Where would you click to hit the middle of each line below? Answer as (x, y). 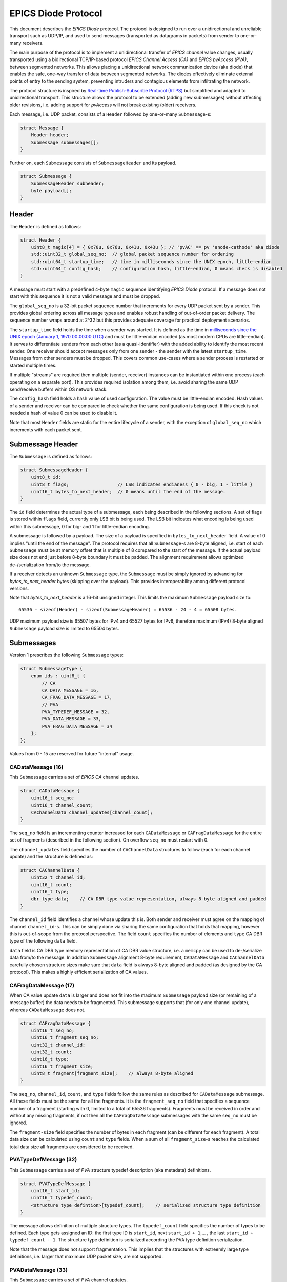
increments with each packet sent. (46, 429)
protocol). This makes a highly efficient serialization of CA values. (79, 972)
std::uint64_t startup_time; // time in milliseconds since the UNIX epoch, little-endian (151, 261)
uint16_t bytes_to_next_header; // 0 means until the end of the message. (128, 492)
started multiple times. (33, 365)
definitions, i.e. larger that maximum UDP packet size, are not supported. (86, 1256)
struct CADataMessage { (50, 791)
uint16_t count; (51, 884)
